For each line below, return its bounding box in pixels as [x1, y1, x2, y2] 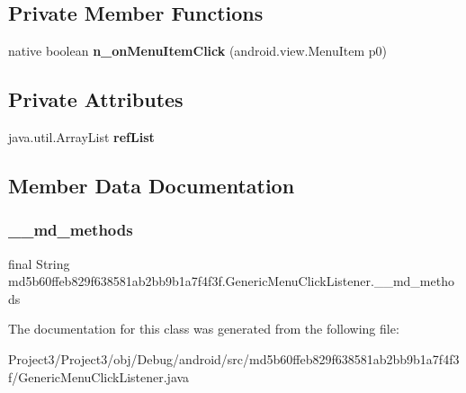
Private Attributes [8, 85, 184, 113]
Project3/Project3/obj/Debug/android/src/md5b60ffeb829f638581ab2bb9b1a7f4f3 [8, 349, 460, 368]
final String [8, 254, 70, 272]
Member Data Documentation [8, 171, 295, 199]
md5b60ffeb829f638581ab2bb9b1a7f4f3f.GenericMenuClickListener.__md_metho [8, 272, 454, 290]
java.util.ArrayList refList [8, 128, 155, 146]
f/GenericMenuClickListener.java [8, 367, 190, 386]
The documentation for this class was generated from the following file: [8, 319, 399, 338]
